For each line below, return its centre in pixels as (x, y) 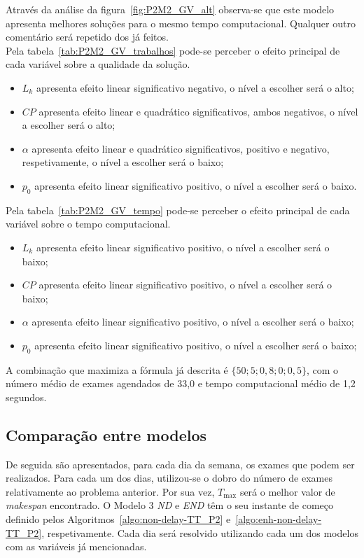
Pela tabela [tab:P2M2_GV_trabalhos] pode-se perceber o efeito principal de (173, 50)
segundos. (26, 397)
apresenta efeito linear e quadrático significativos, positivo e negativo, (181, 148)
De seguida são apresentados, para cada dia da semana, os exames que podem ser (180, 464)
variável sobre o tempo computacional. (88, 224)
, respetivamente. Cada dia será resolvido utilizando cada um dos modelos (200, 532)
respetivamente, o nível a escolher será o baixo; (123, 162)
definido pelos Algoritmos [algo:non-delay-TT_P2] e (118, 519)
